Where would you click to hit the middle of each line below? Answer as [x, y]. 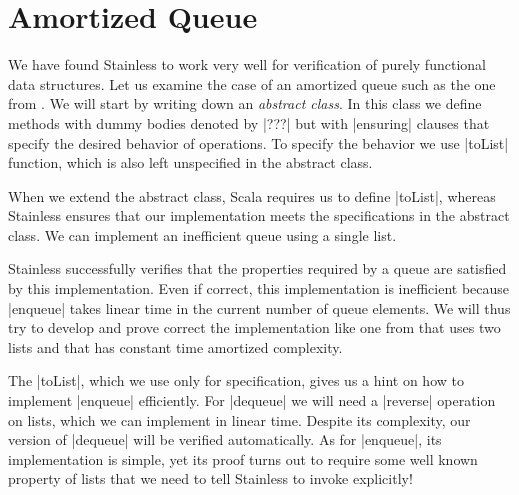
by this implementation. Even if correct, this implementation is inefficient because [259, 288]
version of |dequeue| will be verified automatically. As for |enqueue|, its [225, 439]
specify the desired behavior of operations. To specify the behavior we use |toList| [258, 142]
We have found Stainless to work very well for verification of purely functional [247, 64]
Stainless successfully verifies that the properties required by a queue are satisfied [257, 268]
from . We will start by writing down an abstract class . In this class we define [245, 103]
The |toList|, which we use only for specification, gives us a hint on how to [236, 380]
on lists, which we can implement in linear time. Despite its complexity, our [239, 419]
